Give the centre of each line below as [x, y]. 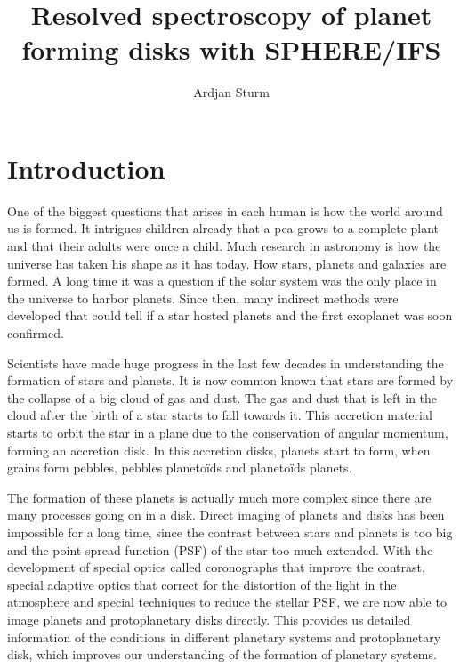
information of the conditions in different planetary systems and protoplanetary [224, 637]
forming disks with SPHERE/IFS [231, 49]
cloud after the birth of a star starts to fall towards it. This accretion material [220, 415]
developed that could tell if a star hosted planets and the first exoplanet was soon [230, 315]
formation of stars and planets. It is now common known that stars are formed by [230, 380]
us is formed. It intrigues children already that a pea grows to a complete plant [223, 228]
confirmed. [36, 333]
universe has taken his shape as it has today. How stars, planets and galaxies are [227, 263]
